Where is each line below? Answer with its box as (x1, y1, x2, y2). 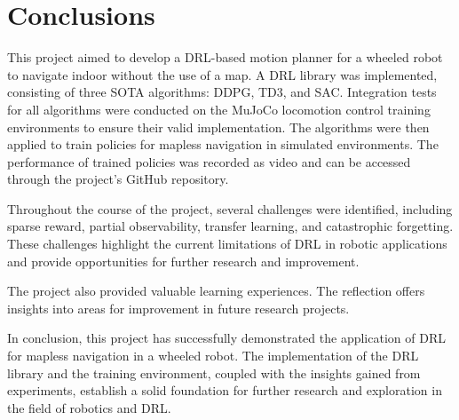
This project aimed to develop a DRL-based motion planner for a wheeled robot (7, 48, 443, 67)
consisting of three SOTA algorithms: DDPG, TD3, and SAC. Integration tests (7, 83, 437, 101)
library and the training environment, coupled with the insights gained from (7, 363, 421, 382)
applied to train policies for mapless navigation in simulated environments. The (7, 135, 439, 154)
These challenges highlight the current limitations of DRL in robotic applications (7, 234, 447, 253)
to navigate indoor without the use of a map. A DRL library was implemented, (7, 65, 438, 83)
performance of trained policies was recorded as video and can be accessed (7, 152, 411, 170)
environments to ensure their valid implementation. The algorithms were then (7, 117, 430, 136)
